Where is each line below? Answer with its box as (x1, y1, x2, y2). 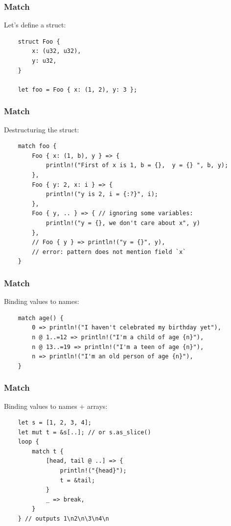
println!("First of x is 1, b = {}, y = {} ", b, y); (46, 162, 229, 169)
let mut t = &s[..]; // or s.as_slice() (18, 428, 151, 436)
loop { (18, 438, 39, 446)
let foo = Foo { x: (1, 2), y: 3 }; (18, 86, 138, 93)
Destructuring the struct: (4, 124, 79, 134)
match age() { (18, 314, 64, 322)
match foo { (18, 143, 57, 150)
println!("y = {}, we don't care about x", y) (46, 219, 200, 226)
